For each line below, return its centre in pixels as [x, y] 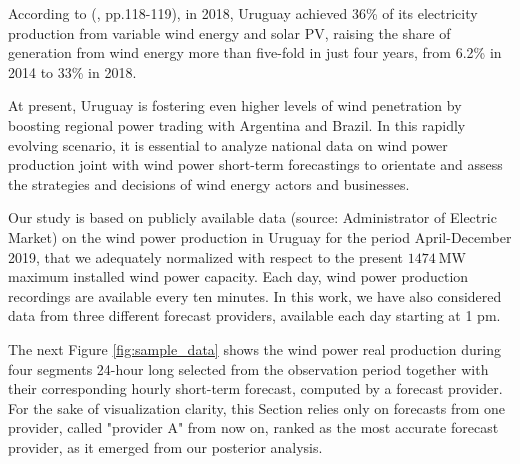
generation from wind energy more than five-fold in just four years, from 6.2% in [255, 52]
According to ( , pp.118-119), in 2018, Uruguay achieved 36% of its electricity [243, 13]
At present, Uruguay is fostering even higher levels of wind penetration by [235, 105]
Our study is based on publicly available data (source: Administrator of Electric [252, 217]
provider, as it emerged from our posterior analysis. [165, 446]
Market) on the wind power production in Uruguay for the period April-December [260, 236]
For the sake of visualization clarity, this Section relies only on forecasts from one [257, 407]
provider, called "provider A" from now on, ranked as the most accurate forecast [253, 427]
